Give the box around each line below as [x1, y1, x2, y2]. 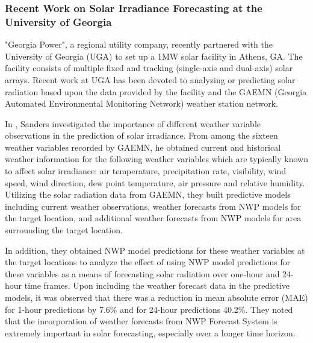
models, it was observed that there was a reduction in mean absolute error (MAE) [5, 291, 308, 304]
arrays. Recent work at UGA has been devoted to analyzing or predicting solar [5, 73, 296, 86]
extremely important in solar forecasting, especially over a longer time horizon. [5, 326, 296, 339]
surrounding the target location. [5, 224, 123, 236]
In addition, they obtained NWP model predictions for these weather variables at [5, 244, 305, 256]
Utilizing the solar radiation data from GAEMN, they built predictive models [5, 188, 291, 201]
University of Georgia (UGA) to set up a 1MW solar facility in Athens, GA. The [5, 49, 303, 62]
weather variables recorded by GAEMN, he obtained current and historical [5, 140, 281, 153]
